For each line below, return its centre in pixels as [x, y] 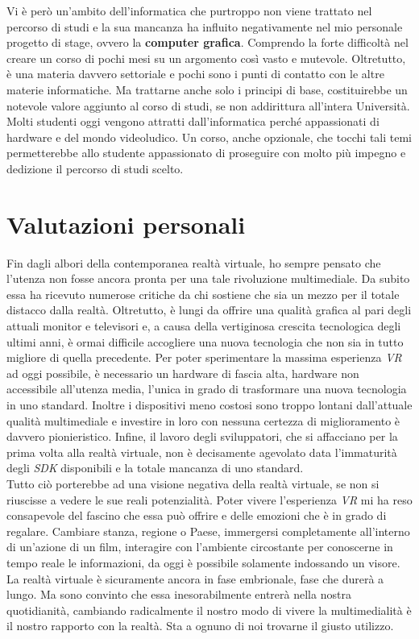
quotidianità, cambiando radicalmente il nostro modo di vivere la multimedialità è [209, 610]
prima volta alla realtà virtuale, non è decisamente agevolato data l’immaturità [202, 452]
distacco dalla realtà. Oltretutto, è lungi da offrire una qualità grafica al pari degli [209, 310]
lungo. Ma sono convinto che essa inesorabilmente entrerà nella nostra [179, 594]
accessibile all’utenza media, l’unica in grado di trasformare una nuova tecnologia [207, 389]
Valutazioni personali [126, 224]
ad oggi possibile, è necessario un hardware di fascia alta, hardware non [183, 373]
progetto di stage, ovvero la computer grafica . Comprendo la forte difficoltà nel [207, 42]
